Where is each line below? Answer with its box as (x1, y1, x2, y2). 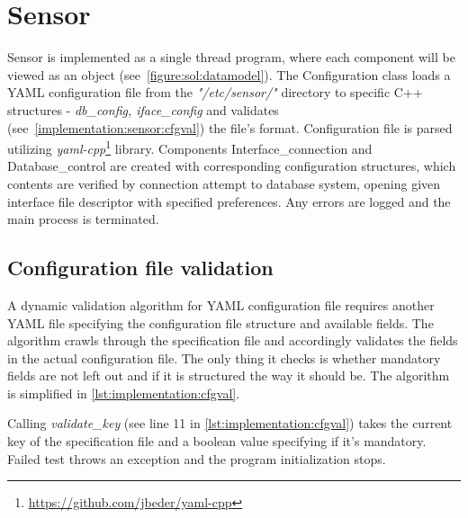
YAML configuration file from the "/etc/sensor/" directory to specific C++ (7, 83, 423, 102)
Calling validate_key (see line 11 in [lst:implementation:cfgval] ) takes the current (7, 414, 453, 433)
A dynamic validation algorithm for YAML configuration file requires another (7, 295, 435, 314)
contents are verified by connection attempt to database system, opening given (7, 174, 441, 192)
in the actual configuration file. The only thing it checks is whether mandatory (7, 348, 441, 367)
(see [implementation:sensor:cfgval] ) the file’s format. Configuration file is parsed (7, 118, 453, 137)
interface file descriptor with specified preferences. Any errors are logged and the (7, 192, 451, 210)
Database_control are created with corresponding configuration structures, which (7, 156, 456, 175)
